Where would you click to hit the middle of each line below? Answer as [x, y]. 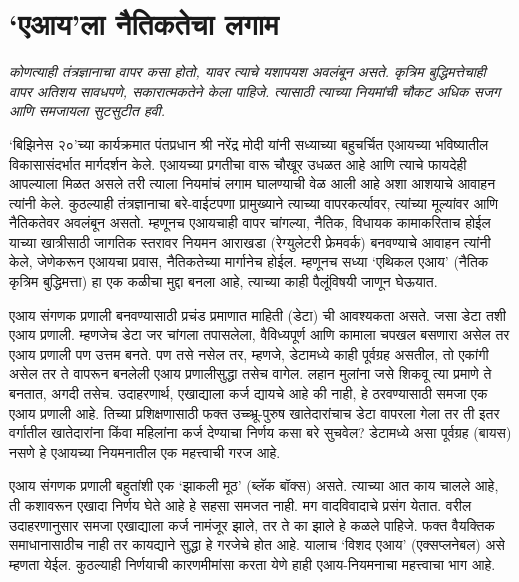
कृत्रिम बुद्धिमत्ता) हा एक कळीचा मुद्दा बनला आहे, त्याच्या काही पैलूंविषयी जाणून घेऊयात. [223, 281]
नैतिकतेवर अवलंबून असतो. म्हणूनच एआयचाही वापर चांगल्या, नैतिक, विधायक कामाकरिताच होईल [250, 222]
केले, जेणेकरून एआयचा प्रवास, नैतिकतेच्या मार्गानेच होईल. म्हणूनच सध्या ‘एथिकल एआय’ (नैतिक [249, 261]
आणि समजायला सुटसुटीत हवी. [87, 110]
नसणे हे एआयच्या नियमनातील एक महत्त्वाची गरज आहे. [145, 451]
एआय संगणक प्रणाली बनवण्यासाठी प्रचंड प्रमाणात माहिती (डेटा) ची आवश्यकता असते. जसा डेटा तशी [258, 314]
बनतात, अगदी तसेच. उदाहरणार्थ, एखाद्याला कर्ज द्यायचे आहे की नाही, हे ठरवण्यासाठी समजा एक [248, 393]
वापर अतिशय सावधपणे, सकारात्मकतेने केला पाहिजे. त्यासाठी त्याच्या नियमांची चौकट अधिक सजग [255, 90]
